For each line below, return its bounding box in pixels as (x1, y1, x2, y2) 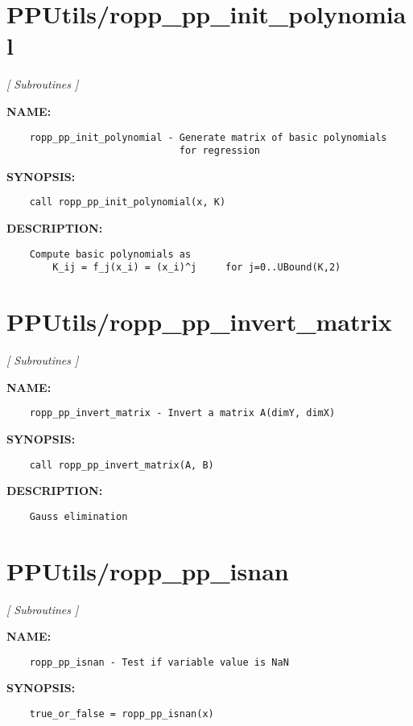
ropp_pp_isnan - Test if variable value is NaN (29, 656, 289, 668)
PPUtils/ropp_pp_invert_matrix (6, 305, 392, 338)
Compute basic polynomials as (29, 248, 192, 260)
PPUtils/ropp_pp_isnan (6, 554, 289, 587)
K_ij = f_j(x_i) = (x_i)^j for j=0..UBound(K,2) (52, 262, 341, 274)
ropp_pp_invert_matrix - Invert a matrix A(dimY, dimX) (29, 407, 336, 419)
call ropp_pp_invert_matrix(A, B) (29, 459, 214, 471)
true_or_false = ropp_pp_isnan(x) (29, 708, 214, 720)
